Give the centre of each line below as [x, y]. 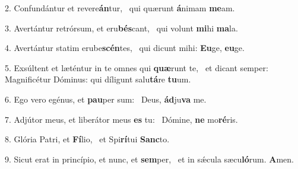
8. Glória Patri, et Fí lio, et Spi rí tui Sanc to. [87, 139]
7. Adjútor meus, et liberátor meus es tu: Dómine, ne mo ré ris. [121, 119]
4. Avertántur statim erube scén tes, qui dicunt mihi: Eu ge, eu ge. [125, 48]
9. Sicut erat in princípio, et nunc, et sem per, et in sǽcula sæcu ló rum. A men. [149, 159]
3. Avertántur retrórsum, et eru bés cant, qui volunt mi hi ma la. [121, 28]
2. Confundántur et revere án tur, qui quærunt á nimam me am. [120, 8]
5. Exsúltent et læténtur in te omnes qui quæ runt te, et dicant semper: [137, 67]
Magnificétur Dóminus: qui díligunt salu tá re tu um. [98, 79]
